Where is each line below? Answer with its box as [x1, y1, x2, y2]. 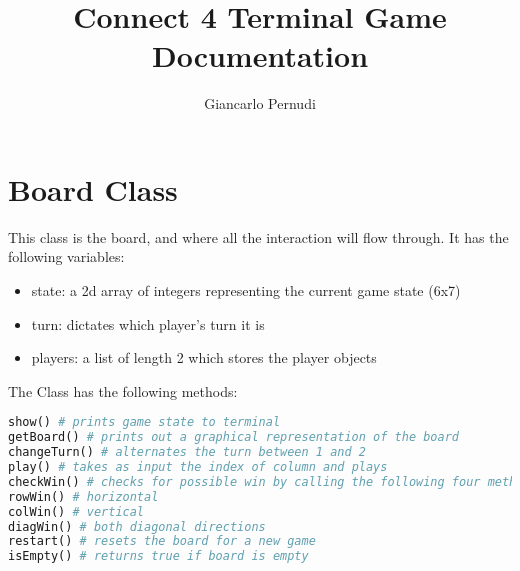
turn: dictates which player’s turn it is [31, 313, 265, 334]
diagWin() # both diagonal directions [8, 519, 266, 534]
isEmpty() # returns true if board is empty [8, 549, 309, 564]
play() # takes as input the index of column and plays [8, 460, 388, 475]
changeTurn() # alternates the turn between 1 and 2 [8, 445, 366, 460]
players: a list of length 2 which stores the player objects [31, 347, 377, 368]
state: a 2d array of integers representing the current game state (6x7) [31, 280, 461, 301]
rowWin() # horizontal [8, 489, 159, 504]
